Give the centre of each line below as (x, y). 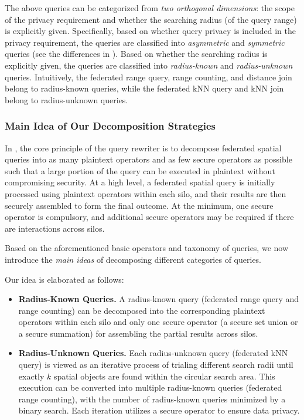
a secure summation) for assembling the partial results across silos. (138, 333)
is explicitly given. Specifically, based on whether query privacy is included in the (150, 31)
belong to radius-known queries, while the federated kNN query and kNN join (144, 88)
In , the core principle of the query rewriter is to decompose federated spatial (143, 148)
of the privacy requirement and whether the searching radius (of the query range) (151, 19)
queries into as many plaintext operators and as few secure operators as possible (148, 159)
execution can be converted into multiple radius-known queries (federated (150, 387)
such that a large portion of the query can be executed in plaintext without (140, 170)
